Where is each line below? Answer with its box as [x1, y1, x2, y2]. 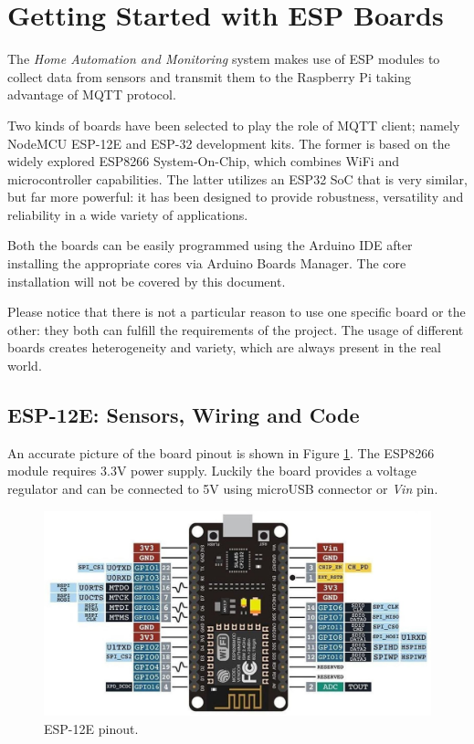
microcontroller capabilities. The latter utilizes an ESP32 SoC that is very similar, [7, 169, 468, 188]
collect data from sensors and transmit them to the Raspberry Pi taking [7, 67, 411, 86]
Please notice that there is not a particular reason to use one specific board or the [7, 302, 466, 321]
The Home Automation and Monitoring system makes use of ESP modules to [7, 49, 440, 68]
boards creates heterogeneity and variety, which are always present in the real [7, 338, 441, 357]
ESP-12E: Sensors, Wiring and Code [7, 401, 360, 429]
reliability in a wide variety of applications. [7, 204, 248, 224]
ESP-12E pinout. [44, 719, 139, 739]
